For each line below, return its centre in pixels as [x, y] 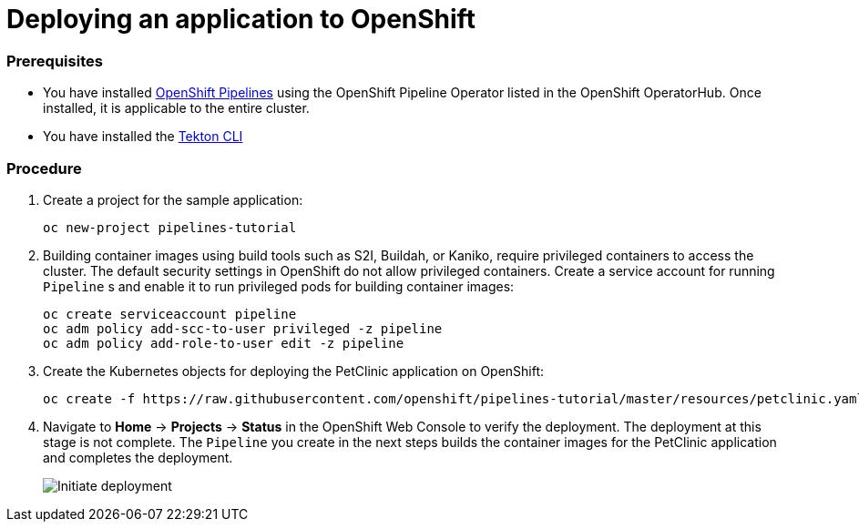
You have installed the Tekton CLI [143, 137]
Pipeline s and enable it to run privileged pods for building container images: [279, 286]
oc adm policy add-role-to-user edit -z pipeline [224, 343]
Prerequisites [55, 61]
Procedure [44, 168]
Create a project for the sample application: [173, 199]
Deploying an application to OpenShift [241, 19]
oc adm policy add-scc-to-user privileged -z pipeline [243, 328]
